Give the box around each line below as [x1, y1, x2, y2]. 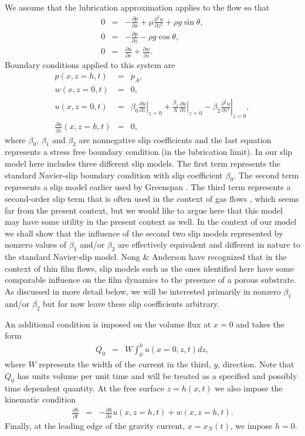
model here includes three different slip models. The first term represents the [5, 157, 281, 170]
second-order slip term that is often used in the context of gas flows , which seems [5, 192, 299, 205]
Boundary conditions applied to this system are [5, 58, 175, 70]
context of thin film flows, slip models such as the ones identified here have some [5, 262, 294, 274]
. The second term [233, 168, 299, 181]
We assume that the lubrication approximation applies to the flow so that [5, 1, 270, 13]
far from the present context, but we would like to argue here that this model [5, 204, 283, 216]
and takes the [236, 317, 284, 330]
